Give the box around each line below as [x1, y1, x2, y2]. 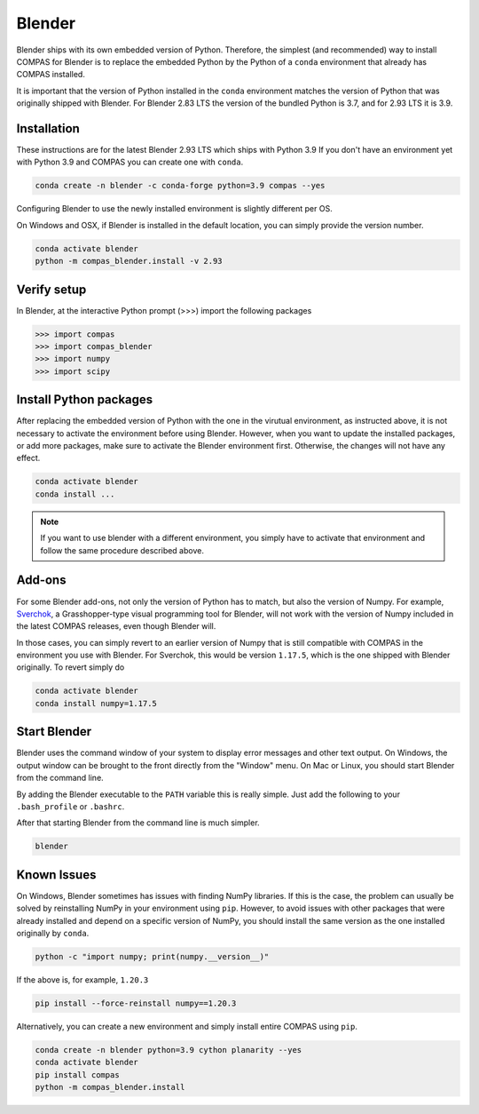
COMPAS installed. [16, 69, 86, 80]
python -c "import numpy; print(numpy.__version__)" [35, 951, 270, 961]
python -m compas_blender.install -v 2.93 [35, 256, 223, 267]
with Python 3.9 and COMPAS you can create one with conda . [16, 156, 244, 168]
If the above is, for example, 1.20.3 [16, 974, 149, 985]
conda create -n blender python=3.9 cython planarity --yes [35, 1045, 302, 1054]
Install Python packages [16, 392, 153, 408]
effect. [16, 453, 41, 464]
